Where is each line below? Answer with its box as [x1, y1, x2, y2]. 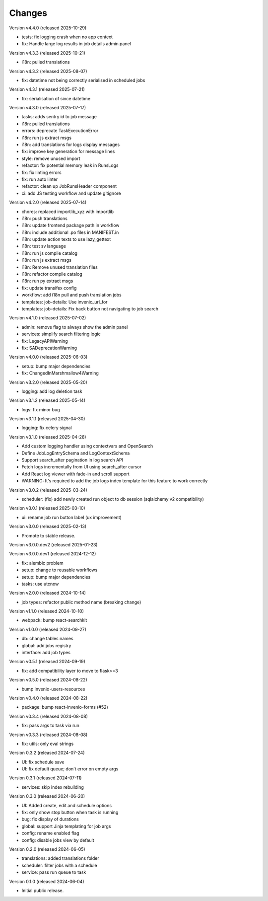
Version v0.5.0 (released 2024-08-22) [9, 677, 88, 683]
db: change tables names [21, 636, 74, 642]
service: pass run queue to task [21, 869, 86, 875]
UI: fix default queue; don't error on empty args [21, 766, 119, 772]
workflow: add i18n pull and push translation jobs [21, 292, 122, 298]
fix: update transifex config [21, 285, 77, 291]
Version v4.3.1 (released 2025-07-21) [9, 86, 85, 92]
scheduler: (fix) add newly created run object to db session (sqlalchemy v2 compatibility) [21, 496, 204, 502]
